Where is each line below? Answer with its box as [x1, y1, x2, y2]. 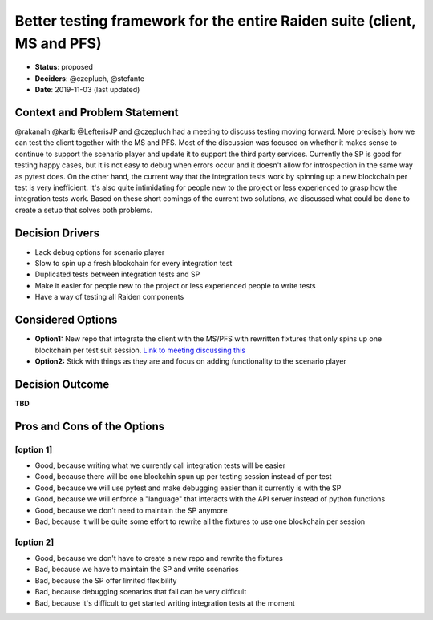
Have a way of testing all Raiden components [34, 292, 184, 302]
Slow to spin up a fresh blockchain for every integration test [34, 259, 233, 268]
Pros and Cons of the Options [14, 419, 164, 433]
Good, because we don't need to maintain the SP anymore [34, 505, 228, 515]
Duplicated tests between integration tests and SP [34, 269, 200, 280]
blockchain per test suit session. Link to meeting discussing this [34, 345, 246, 355]
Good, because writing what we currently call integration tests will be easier [34, 461, 286, 470]
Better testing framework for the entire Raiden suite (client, [14, 12, 416, 30]
